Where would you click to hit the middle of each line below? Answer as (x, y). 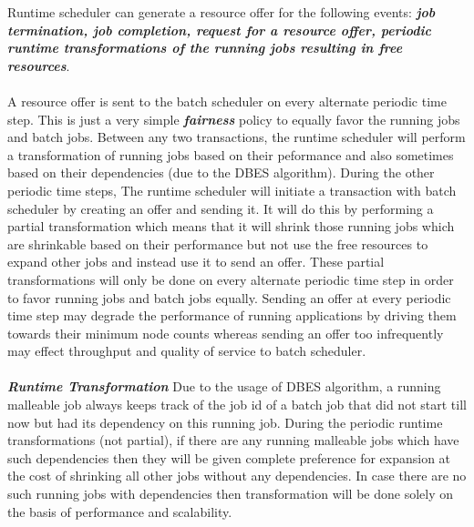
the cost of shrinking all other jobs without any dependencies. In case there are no (237, 476)
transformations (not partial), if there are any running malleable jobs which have (233, 440)
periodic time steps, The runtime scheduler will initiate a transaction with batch (232, 190)
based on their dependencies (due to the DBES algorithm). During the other (221, 172)
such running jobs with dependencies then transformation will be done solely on (230, 494)
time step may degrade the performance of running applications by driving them (232, 315)
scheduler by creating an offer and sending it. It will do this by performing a (221, 208)
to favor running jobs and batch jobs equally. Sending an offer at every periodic (229, 297)
